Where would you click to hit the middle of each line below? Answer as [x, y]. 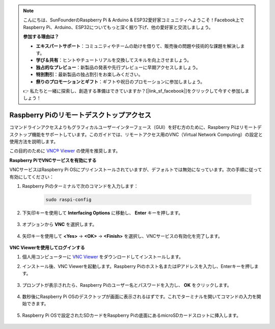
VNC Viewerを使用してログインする [47, 248]
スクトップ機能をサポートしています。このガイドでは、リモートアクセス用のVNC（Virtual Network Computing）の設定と [136, 134]
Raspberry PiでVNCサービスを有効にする [53, 160]
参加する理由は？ [41, 37]
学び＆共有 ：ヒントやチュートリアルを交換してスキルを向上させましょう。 [114, 60]
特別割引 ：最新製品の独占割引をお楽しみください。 [89, 74]
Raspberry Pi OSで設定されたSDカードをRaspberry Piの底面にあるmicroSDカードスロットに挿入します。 [132, 315]
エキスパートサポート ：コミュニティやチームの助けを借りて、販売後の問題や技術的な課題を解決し [138, 46]
